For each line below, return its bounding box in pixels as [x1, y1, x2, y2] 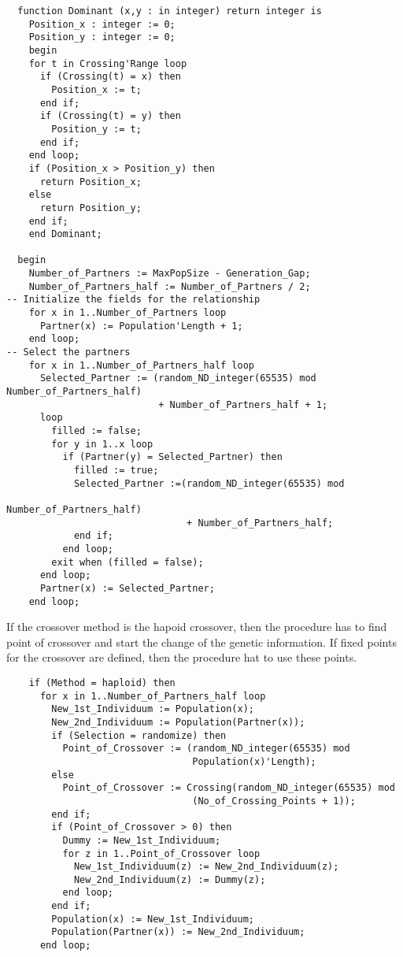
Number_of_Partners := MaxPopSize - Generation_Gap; [28, 268, 311, 280]
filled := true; [73, 464, 159, 476]
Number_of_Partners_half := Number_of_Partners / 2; [28, 280, 311, 292]
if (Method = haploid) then [28, 677, 176, 688]
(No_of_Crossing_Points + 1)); [192, 795, 356, 807]
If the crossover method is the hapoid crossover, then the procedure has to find [6, 618, 387, 635]
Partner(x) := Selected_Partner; [39, 582, 215, 594]
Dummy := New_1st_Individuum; [62, 834, 221, 846]
